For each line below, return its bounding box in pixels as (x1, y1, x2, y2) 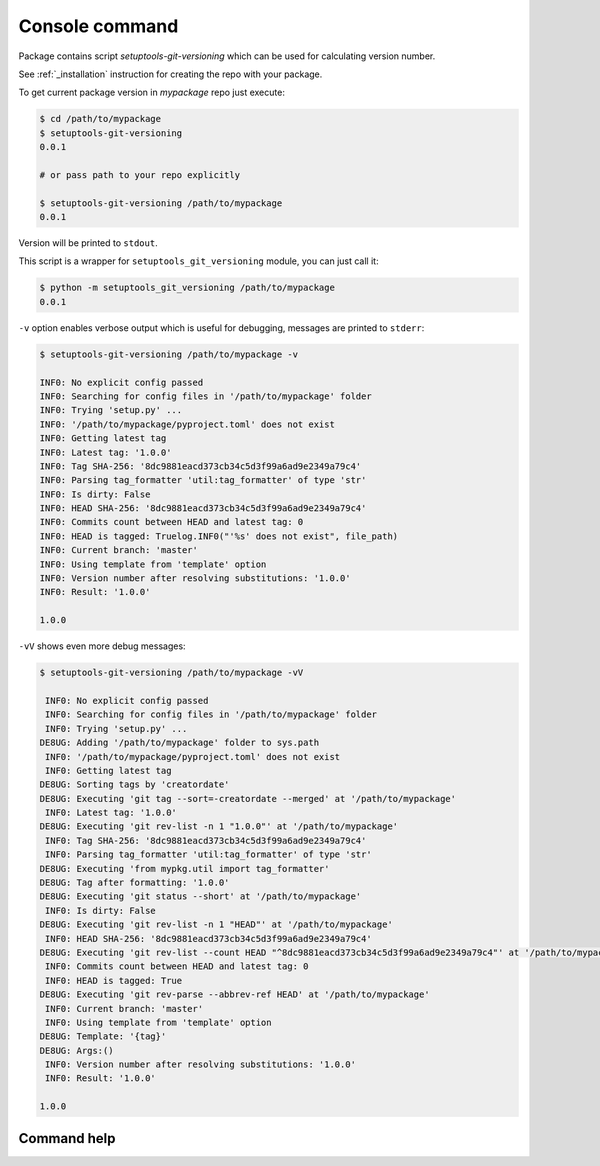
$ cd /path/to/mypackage (39, 113, 162, 125)
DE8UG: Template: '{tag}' (39, 1031, 167, 1042)
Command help (18, 1130, 116, 1147)
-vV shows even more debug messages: (18, 640, 186, 652)
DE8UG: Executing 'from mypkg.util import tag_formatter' (39, 863, 330, 874)
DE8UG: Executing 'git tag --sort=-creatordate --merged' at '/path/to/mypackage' (39, 793, 457, 804)
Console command (18, 15, 179, 37)
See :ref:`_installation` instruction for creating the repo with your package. (18, 68, 323, 80)
